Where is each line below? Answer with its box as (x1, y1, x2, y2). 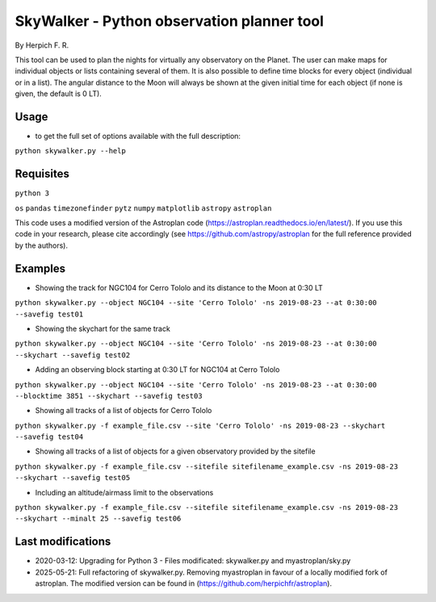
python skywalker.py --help (15, 146, 127, 156)
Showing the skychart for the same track (35, 324, 171, 333)
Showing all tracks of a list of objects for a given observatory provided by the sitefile (35, 446, 316, 456)
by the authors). (15, 240, 69, 250)
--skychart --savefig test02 (15, 350, 131, 359)
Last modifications (15, 535, 111, 549)
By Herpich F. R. (15, 40, 69, 50)
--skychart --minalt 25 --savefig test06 (15, 514, 182, 524)
